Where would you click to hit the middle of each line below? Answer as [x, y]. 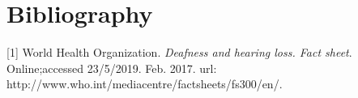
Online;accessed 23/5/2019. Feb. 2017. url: [112, 68]
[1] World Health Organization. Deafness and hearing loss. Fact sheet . [179, 52]
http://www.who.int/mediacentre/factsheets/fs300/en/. [145, 84]
